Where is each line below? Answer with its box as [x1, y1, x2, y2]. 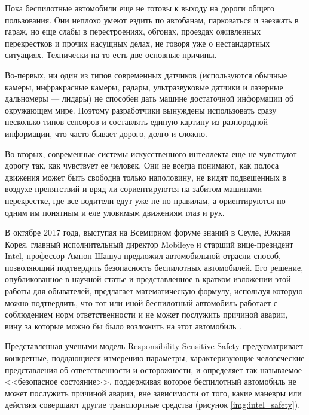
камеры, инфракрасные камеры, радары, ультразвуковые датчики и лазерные [5, 80, 283, 93]
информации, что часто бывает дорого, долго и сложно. [5, 127, 207, 139]
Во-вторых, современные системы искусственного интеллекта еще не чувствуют [5, 147, 297, 160]
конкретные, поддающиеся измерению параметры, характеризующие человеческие [5, 352, 305, 364]
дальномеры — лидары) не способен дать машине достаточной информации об [5, 92, 294, 105]
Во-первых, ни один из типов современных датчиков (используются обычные [5, 68, 287, 81]
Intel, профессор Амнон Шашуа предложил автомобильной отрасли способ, [5, 249, 281, 262]
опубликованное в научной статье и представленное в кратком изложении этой [5, 273, 291, 285]
